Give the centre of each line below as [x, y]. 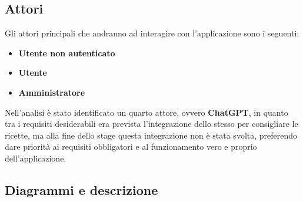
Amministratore [52, 92]
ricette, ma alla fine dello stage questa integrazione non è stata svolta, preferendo [151, 135]
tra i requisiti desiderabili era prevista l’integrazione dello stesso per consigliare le [151, 124]
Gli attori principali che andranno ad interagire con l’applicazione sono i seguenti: [152, 33]
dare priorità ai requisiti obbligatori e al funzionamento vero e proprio [131, 147]
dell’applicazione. [36, 158]
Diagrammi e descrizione [81, 189]
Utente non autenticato [67, 53]
